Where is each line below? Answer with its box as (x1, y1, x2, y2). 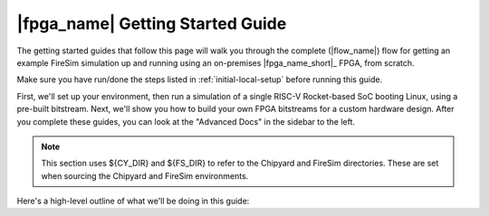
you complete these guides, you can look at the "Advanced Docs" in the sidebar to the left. (16, 116, 356, 127)
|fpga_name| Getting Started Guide (16, 14, 287, 33)
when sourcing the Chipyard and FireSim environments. (41, 170, 249, 181)
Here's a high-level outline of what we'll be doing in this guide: (16, 195, 250, 207)
